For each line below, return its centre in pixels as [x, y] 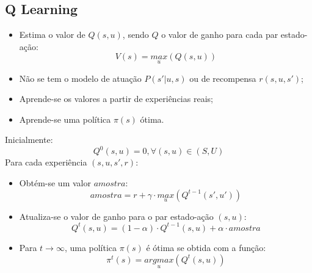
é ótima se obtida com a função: [206, 247]
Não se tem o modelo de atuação [80, 78]
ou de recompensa [223, 78]
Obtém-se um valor [55, 183]
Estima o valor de [52, 35]
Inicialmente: [29, 140]
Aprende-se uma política [65, 119]
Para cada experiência [46, 162]
